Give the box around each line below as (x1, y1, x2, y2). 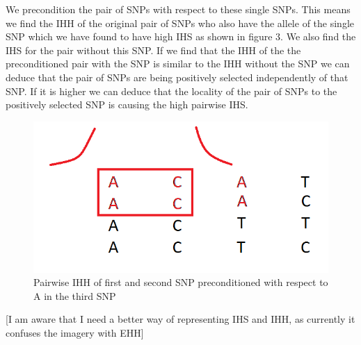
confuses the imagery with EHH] (6, 325, 144, 339)
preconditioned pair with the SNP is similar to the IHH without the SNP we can (6, 56, 350, 71)
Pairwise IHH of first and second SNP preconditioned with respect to (33, 275, 328, 289)
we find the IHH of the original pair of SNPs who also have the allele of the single (6, 15, 354, 30)
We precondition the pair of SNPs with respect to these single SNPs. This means (6, 2, 351, 16)
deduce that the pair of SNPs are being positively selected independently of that (6, 69, 348, 84)
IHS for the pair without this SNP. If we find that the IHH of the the (6, 42, 301, 57)
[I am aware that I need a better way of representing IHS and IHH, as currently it (6, 312, 355, 326)
